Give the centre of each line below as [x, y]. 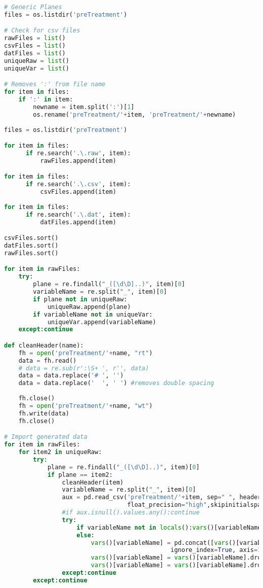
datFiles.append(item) [78, 222]
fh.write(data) [44, 413]
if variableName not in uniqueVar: [93, 314]
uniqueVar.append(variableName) [102, 322]
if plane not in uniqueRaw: [80, 299]
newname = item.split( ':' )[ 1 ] [84, 107]
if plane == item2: [80, 475]
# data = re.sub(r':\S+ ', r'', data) [84, 368]
